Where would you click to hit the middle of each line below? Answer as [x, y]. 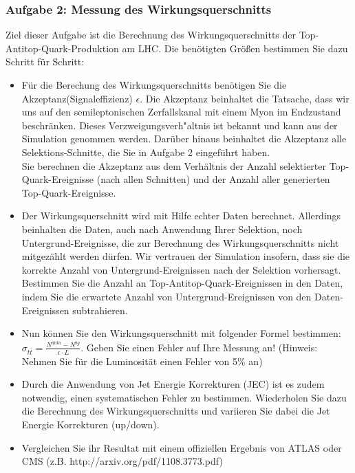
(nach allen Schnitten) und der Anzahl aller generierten [213, 179]
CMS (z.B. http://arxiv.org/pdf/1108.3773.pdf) [122, 461]
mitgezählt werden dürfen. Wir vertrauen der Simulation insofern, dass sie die [186, 256]
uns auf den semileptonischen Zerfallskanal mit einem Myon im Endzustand [181, 112]
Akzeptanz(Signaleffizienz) [77, 98]
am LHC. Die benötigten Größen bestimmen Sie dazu [235, 48]
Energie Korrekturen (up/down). [90, 424]
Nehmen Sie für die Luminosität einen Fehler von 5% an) [142, 361]
